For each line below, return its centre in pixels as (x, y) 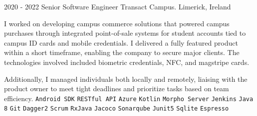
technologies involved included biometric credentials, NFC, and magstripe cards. (127, 62)
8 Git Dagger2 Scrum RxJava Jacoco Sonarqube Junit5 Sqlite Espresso (117, 109)
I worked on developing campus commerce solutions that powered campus (117, 23)
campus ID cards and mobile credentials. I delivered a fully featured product (121, 42)
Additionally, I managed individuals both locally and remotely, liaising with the (126, 79)
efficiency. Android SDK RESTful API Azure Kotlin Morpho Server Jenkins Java (129, 98)
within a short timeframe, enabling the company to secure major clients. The (122, 52)
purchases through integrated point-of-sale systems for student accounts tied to (125, 33)
